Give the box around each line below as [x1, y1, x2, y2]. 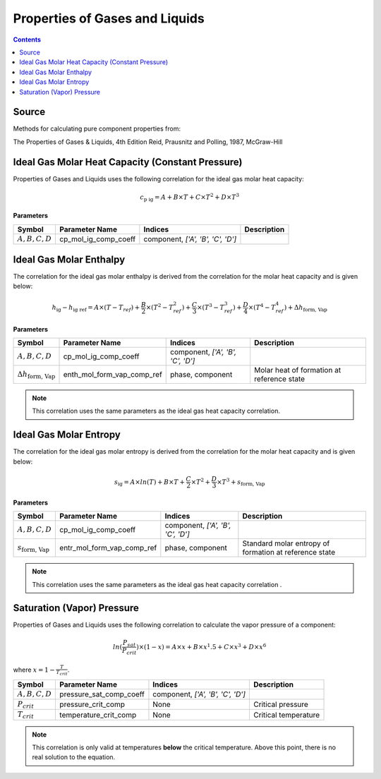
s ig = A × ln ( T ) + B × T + [114, 478, 185, 488]
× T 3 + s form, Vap [216, 476, 265, 488]
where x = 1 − [13, 665, 56, 674]
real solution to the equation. [32, 753, 116, 761]
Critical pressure [253, 699, 308, 709]
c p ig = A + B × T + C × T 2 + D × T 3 [140, 192, 240, 203]
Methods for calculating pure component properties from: [13, 124, 181, 133]
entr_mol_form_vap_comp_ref [59, 543, 157, 553]
